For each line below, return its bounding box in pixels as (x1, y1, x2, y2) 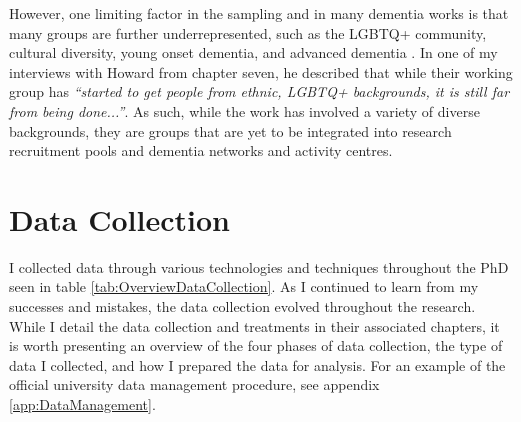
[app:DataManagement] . (9, 394, 156, 415)
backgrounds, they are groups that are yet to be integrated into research (9, 120, 452, 141)
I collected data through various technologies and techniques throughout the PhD (9, 256, 509, 277)
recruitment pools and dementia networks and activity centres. (9, 140, 393, 161)
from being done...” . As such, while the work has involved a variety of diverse (9, 100, 480, 121)
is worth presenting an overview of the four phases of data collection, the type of (9, 335, 503, 356)
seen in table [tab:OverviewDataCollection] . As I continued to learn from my (9, 276, 479, 297)
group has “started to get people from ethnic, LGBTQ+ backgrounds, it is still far (9, 81, 510, 102)
